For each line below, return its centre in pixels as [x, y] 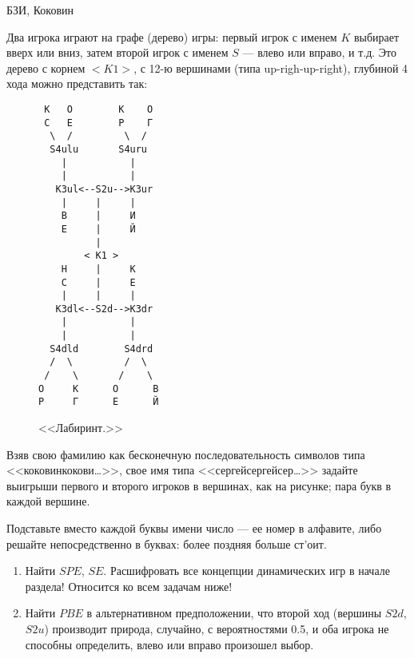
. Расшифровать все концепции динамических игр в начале [247, 571]
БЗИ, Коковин [40, 10]
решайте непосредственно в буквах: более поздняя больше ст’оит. [167, 543]
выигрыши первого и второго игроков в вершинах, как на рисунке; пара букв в [199, 485]
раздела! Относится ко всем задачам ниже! [129, 586]
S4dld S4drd [102, 349]
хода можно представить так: [77, 83]
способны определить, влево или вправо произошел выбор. [169, 644]
